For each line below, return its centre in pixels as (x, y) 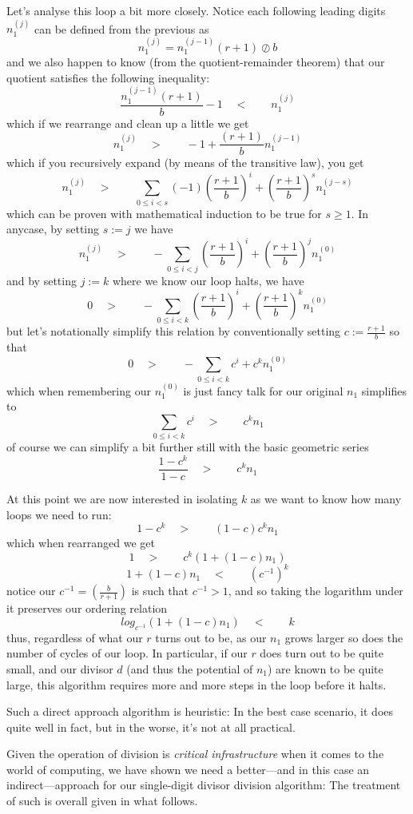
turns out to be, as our (211, 637)
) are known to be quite (326, 668)
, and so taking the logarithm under (316, 591)
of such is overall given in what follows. (102, 801)
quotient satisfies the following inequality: (108, 77)
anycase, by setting (53, 229)
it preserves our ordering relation (87, 608)
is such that (160, 591)
